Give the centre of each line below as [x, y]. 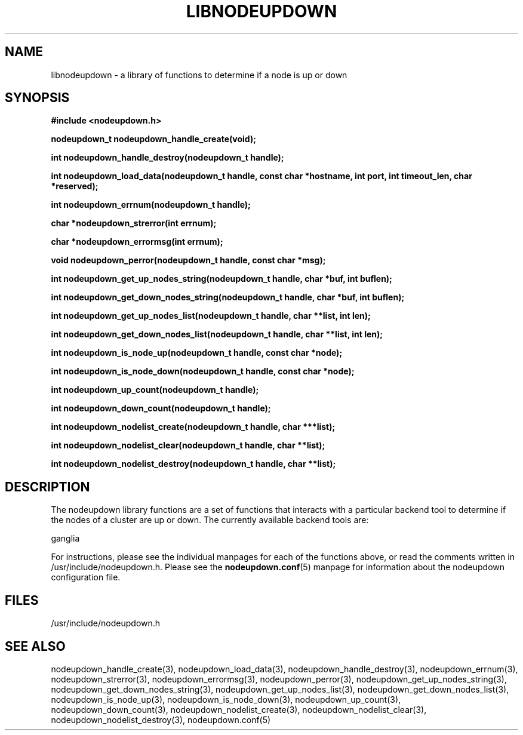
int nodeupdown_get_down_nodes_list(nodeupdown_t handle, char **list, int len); [217, 334]
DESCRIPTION [47, 487]
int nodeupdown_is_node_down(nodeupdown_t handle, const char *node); [203, 371]
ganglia [65, 539]
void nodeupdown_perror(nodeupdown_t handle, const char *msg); [188, 260]
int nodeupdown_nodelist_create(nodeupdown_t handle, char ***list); [193, 427]
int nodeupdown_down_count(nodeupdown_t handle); [161, 408]
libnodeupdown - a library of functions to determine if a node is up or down [199, 75]
